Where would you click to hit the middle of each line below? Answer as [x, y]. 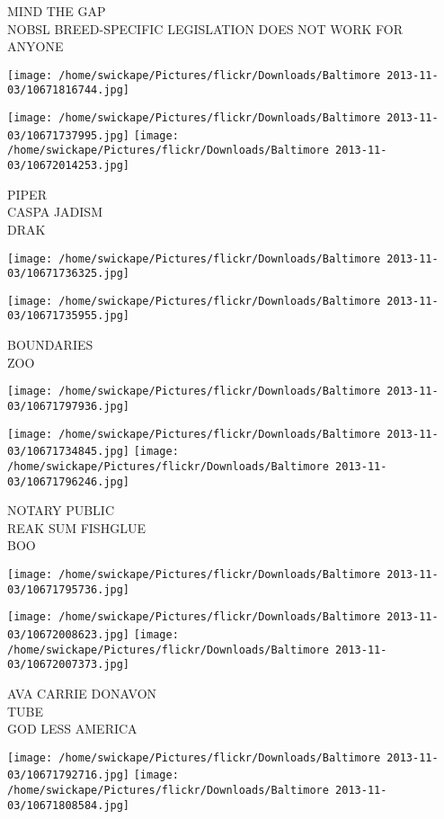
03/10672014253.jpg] [69, 166]
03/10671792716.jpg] [69, 775]
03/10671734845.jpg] [69, 452]
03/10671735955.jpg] [69, 316]
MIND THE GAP [57, 11]
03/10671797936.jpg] [69, 406]
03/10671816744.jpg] [69, 90]
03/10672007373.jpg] [69, 665]
